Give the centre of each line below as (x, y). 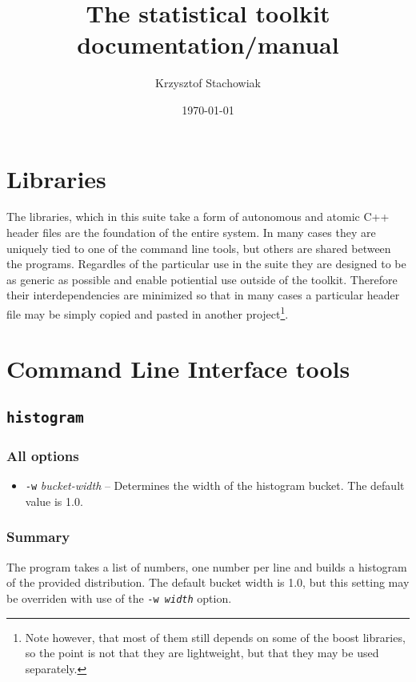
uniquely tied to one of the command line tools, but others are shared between (199, 248)
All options (43, 455)
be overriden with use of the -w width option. (119, 598)
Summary (38, 537)
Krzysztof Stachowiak (208, 83)
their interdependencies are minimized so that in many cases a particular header (203, 295)
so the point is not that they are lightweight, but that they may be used (202, 653)
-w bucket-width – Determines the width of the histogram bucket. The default (215, 485)
